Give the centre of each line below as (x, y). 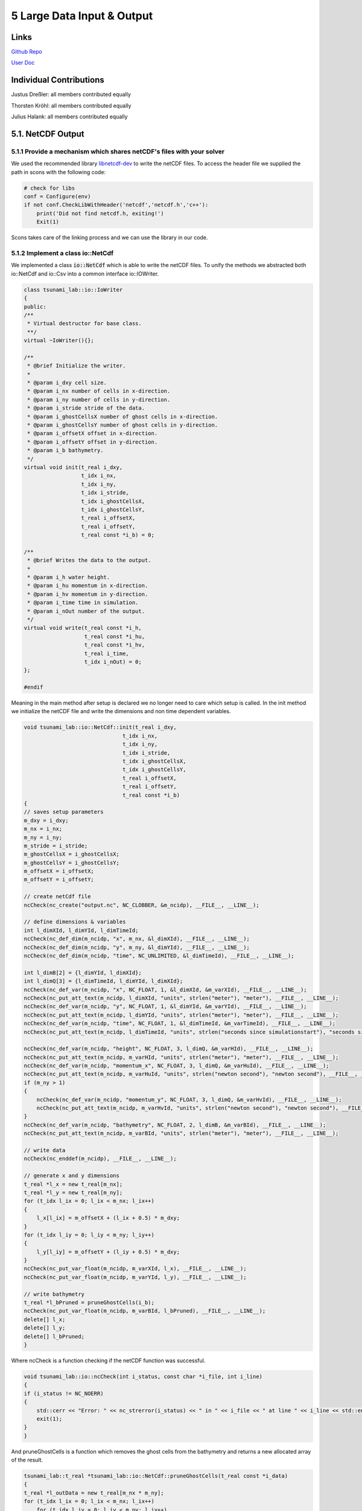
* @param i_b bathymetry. (65, 451)
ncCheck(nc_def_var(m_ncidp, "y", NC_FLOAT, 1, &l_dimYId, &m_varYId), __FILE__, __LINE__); (165, 1007)
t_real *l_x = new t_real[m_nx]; (73, 1184)
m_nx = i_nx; (43, 829)
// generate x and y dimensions (72, 1176)
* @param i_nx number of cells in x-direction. (99, 391)
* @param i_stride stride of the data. (86, 408)
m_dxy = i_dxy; (46, 820)
